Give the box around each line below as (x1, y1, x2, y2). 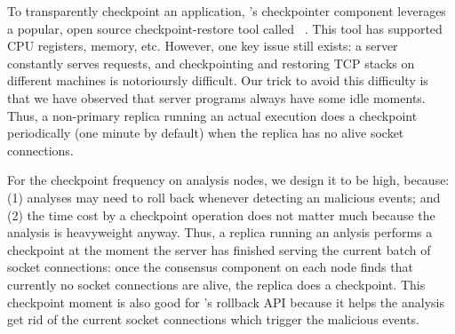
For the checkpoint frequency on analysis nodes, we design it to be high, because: (7, 171, 450, 189)
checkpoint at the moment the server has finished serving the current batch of (7, 240, 431, 258)
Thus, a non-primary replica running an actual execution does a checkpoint (7, 106, 418, 124)
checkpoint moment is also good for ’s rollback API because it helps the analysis (7, 292, 444, 311)
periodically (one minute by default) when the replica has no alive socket (7, 123, 404, 142)
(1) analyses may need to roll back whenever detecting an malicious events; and (7, 187, 441, 206)
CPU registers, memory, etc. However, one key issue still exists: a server (7, 36, 398, 55)
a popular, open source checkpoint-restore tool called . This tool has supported (7, 19, 443, 37)
